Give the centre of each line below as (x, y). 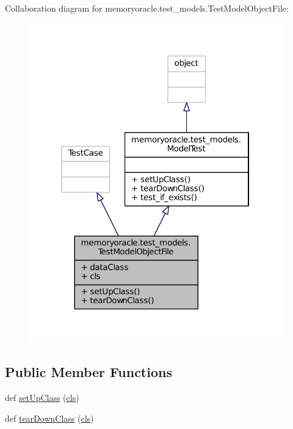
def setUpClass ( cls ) (42, 398)
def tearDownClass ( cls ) (49, 418)
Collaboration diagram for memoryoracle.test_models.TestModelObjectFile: (147, 8)
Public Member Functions (89, 372)
